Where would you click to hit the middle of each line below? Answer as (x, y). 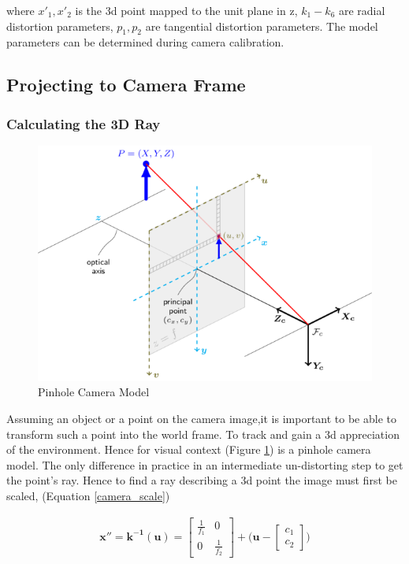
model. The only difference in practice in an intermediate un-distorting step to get (205, 464)
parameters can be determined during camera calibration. (145, 42)
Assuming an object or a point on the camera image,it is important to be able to (201, 419)
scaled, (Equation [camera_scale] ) (88, 496)
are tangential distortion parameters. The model (262, 26)
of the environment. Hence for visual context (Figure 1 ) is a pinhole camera (189, 449)
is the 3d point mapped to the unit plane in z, (186, 10)
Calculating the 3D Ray (84, 123)
